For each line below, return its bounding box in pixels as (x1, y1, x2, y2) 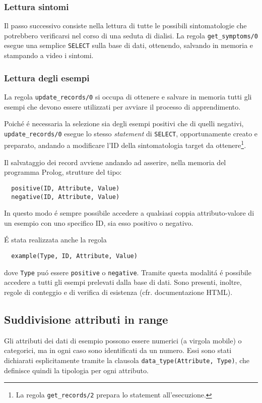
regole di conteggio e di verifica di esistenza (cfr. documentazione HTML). (4, 286, 233, 297)
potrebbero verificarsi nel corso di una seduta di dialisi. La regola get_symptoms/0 (4, 30, 258, 40)
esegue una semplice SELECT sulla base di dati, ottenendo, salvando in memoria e (4, 40, 253, 51)
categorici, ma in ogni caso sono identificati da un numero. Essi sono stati (4, 345, 232, 356)
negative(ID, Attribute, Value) (11, 193, 120, 200)
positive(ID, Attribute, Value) (11, 184, 120, 192)
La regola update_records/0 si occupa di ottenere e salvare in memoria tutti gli (4, 91, 252, 102)
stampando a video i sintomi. (4, 50, 94, 61)
